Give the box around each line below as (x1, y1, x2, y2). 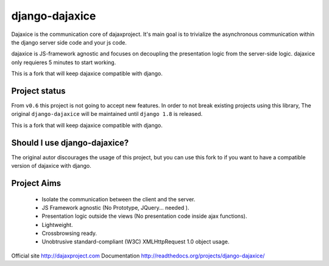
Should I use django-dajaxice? (11, 137, 129, 148)
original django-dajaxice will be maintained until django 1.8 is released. (11, 110, 203, 118)
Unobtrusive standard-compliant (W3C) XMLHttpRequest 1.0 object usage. (41, 238, 230, 245)
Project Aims (11, 178, 62, 189)
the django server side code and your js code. (11, 38, 127, 46)
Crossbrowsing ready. (41, 229, 97, 237)
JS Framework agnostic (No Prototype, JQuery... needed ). (41, 204, 189, 211)
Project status (11, 85, 66, 96)
